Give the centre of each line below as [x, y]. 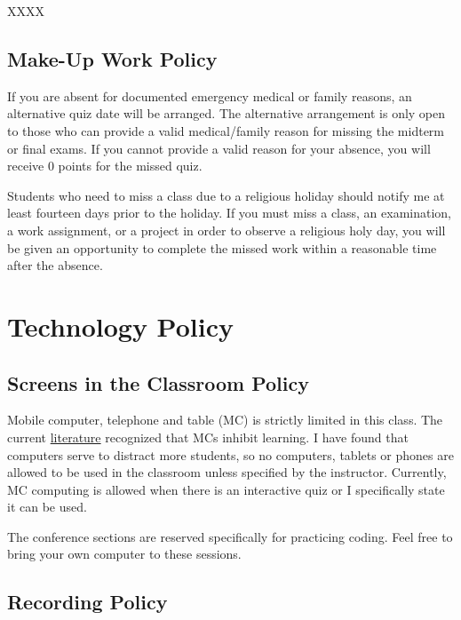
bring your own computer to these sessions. [124, 554]
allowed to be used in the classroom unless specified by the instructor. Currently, [227, 472]
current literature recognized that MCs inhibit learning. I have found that [208, 437]
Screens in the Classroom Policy [158, 382]
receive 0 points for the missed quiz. [105, 166]
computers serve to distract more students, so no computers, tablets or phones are [230, 454]
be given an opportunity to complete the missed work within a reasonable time [222, 247]
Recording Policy [87, 602]
